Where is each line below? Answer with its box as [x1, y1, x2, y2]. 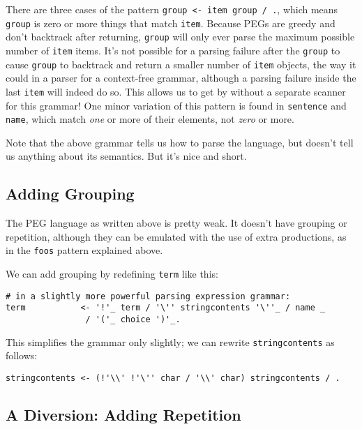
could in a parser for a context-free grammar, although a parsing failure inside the [6, 70, 356, 85]
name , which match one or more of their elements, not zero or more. [6, 112, 294, 126]
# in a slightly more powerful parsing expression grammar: [6, 291, 291, 301]
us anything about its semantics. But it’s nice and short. [6, 149, 247, 163]
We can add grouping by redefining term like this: [6, 266, 218, 281]
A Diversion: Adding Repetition [6, 404, 241, 425]
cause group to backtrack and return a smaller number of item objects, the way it [6, 57, 356, 71]
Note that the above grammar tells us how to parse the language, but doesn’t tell [6, 135, 354, 149]
